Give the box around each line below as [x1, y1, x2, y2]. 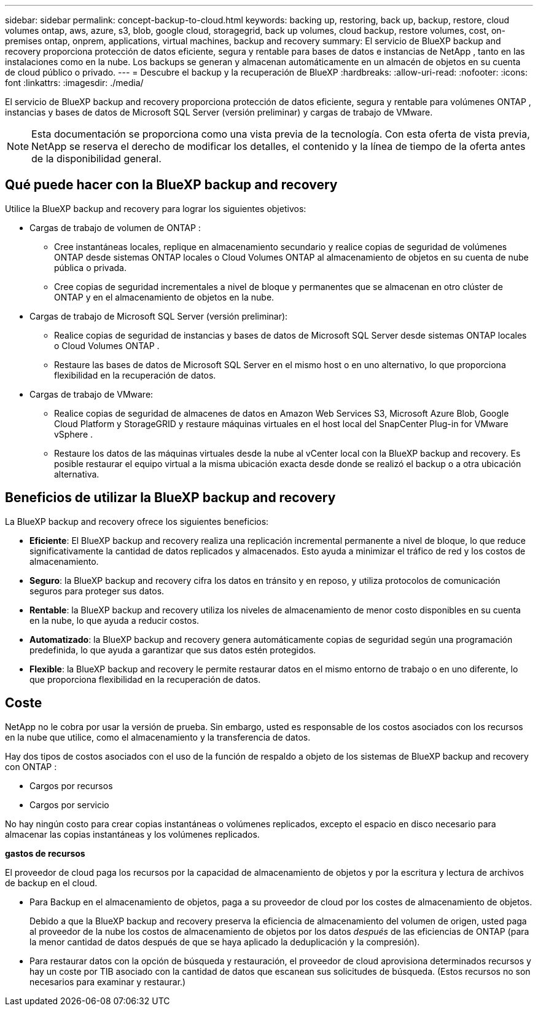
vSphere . [54, 428, 93, 439]
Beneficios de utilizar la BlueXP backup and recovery [5, 490, 336, 506]
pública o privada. [54, 262, 127, 273]
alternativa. [54, 468, 99, 479]
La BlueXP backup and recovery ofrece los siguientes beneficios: [5, 516, 269, 527]
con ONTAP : [5, 761, 57, 772]
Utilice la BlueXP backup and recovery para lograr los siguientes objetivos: [5, 203, 306, 214]
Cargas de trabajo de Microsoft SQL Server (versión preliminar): [29, 310, 288, 321]
